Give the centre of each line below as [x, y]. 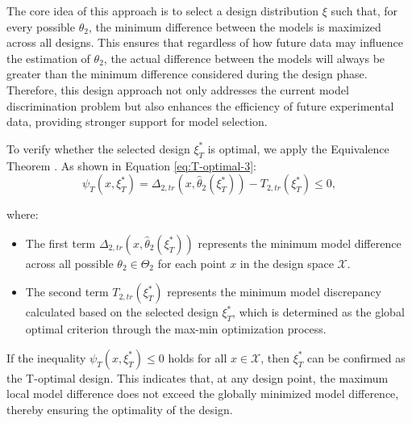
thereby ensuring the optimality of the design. [120, 409]
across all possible [69, 263]
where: [23, 214]
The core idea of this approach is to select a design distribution [163, 10]
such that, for [364, 10]
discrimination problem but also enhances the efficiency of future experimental [200, 105]
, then [275, 357]
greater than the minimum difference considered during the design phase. [187, 74]
